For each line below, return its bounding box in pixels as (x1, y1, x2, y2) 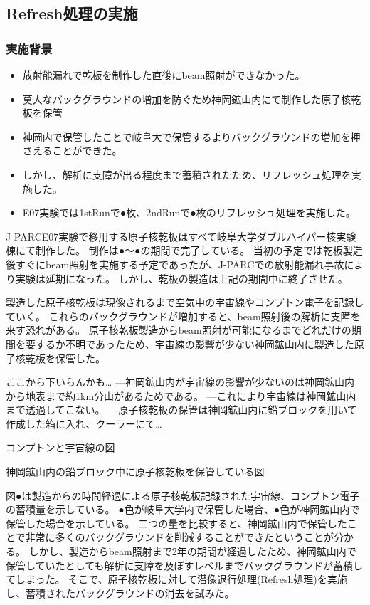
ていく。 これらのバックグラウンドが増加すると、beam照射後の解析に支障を (6, 308, 361, 323)
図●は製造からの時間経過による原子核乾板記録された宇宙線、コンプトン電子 (6, 488, 360, 503)
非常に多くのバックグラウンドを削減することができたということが (25, 530, 334, 544)
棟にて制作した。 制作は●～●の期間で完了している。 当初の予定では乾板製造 (6, 243, 363, 258)
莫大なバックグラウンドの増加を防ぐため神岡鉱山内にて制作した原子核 (22, 91, 351, 106)
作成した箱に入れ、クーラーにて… (6, 416, 162, 431)
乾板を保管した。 (25, 350, 105, 365)
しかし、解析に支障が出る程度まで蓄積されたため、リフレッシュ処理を (22, 167, 351, 181)
